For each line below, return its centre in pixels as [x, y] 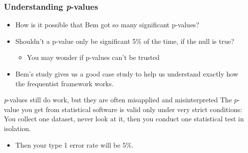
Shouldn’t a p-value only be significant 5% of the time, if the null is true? [125, 41]
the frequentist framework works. [64, 83]
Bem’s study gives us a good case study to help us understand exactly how [127, 74]
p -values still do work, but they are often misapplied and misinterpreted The [118, 100]
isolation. [18, 128]
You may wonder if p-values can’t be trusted [93, 57]
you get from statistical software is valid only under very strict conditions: [132, 109]
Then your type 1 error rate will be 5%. [74, 144]
